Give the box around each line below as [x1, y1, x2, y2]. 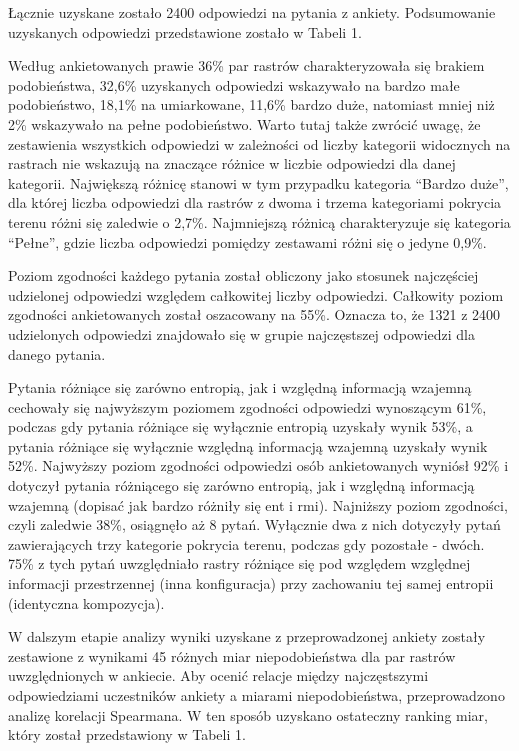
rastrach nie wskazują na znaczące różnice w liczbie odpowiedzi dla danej [8, 153, 456, 174]
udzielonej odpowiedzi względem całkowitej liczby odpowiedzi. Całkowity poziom [8, 284, 504, 305]
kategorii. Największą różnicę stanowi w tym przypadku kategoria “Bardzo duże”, [8, 172, 509, 193]
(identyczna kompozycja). [8, 592, 165, 613]
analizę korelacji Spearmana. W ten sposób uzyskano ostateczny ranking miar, [8, 704, 488, 725]
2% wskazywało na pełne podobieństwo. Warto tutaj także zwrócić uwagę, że [8, 113, 481, 134]
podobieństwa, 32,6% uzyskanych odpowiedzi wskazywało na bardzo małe [8, 74, 460, 95]
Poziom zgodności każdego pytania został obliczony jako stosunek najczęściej [8, 265, 479, 286]
